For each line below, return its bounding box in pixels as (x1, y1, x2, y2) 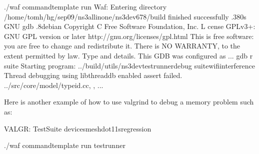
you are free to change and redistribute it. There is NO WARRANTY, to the (4, 40, 240, 51)
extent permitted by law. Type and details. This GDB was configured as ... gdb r (4, 50, 253, 60)
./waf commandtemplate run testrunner (4, 140, 125, 150)
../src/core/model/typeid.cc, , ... (4, 79, 103, 90)
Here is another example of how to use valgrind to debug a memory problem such (4, 96, 254, 107)
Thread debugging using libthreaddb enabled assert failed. (4, 70, 182, 80)
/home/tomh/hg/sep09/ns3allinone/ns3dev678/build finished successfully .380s (4, 11, 246, 21)
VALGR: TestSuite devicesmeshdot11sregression (4, 123, 151, 133)
